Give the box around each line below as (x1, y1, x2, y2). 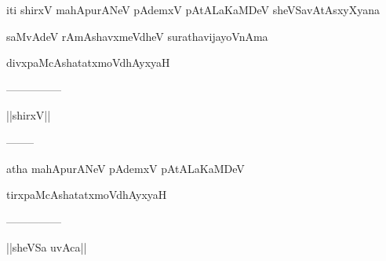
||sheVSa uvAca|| (6, 239, 87, 255)
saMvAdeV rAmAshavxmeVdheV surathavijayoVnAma (6, 28, 268, 44)
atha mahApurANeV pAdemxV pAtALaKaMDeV (6, 160, 245, 176)
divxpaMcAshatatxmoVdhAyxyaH (6, 54, 170, 71)
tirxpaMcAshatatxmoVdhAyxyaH (6, 186, 167, 203)
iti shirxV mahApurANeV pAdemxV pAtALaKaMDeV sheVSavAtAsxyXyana (6, 2, 380, 17)
